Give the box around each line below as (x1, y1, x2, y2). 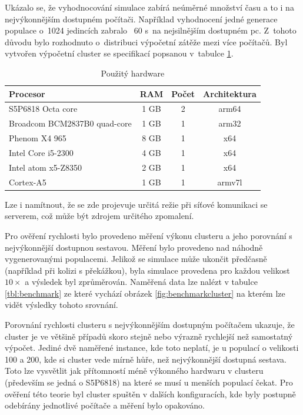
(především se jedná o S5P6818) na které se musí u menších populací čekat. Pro (5, 376, 293, 389)
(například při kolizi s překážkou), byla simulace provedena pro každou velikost (5, 264, 290, 276)
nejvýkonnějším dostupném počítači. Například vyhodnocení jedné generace (5, 12, 278, 25)
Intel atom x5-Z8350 (9, 161, 82, 173)
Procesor (9, 87, 45, 99)
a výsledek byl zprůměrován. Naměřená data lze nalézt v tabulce (25, 275, 258, 288)
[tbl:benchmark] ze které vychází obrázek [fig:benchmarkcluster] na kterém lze (5, 287, 285, 299)
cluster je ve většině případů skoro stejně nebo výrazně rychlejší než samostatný (5, 330, 293, 342)
